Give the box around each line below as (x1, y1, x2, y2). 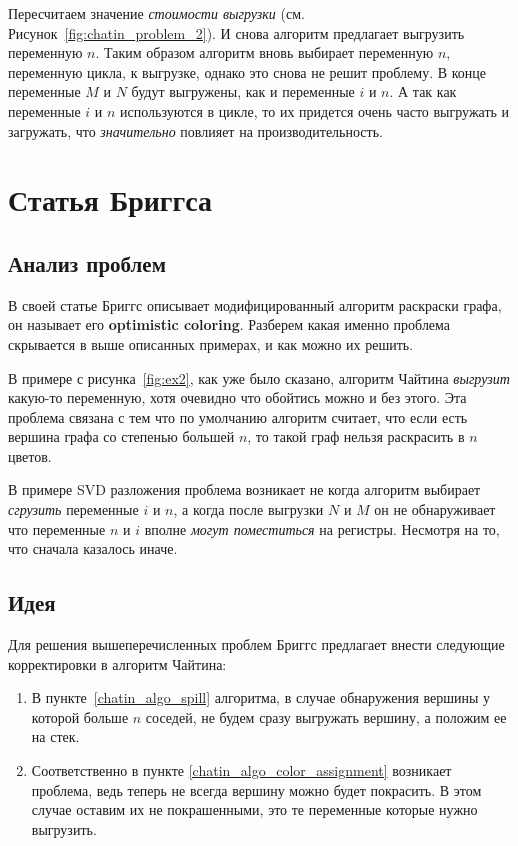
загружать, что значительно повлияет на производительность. (8, 120, 383, 141)
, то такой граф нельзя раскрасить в (247, 426, 465, 447)
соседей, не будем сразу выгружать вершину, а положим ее (145, 706, 507, 727)
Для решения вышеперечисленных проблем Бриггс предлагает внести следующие (8, 634, 505, 655)
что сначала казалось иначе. (8, 538, 178, 559)
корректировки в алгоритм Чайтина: (8, 653, 227, 674)
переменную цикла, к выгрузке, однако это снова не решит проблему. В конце (8, 61, 487, 82)
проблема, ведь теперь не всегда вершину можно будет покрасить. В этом (31, 779, 482, 800)
